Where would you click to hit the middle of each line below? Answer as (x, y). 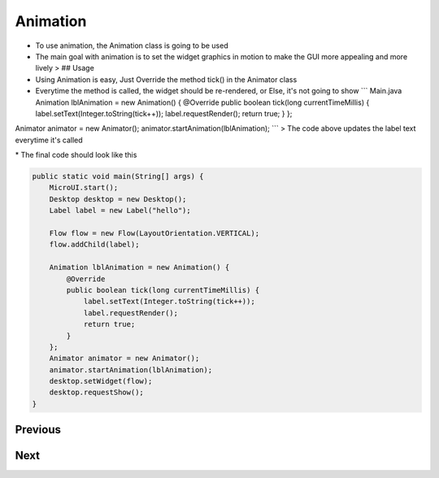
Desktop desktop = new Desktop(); (118, 199)
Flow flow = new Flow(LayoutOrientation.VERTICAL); (154, 233)
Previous (38, 430)
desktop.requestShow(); (96, 393)
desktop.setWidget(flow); (101, 381)
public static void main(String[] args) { (118, 176)
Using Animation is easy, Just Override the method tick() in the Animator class (166, 79)
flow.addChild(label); (94, 245)
